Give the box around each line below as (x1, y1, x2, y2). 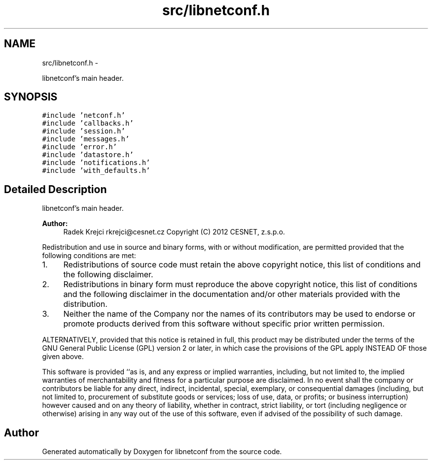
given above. (42, 352, 84, 361)
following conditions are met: (42, 251, 136, 260)
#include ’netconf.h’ (42, 111, 125, 120)
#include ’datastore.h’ (42, 151, 134, 159)
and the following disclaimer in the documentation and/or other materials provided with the (63, 289, 400, 299)
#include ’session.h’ (42, 127, 125, 135)
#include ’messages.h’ (42, 135, 130, 143)
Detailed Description (4, 183, 107, 196)
